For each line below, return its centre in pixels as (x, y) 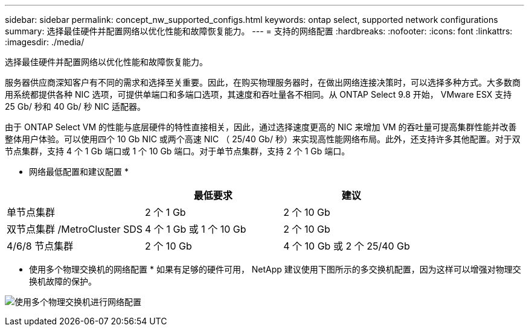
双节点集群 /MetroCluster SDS (75, 229)
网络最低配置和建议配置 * (79, 172)
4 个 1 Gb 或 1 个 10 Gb (196, 229)
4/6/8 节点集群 (40, 246)
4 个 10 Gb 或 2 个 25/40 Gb (347, 246)
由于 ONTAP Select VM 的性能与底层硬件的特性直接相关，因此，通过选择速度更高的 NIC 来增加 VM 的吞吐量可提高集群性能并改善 (261, 127)
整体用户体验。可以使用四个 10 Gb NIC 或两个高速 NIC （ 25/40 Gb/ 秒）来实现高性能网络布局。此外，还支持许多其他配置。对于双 (263, 139)
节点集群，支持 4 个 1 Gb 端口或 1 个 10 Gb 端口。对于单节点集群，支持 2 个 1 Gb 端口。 (178, 151)
